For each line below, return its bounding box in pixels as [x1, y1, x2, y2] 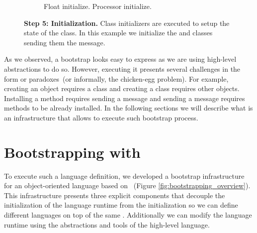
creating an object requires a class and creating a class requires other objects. [4, 83, 240, 94]
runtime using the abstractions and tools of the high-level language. [4, 219, 210, 230]
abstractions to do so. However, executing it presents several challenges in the [4, 63, 241, 74]
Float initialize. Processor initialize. [44, 1, 152, 11]
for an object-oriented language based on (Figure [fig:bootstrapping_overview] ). [4, 180, 251, 191]
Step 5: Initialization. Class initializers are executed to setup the [24, 17, 230, 28]
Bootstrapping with [4, 141, 141, 162]
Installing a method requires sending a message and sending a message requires [4, 93, 245, 103]
